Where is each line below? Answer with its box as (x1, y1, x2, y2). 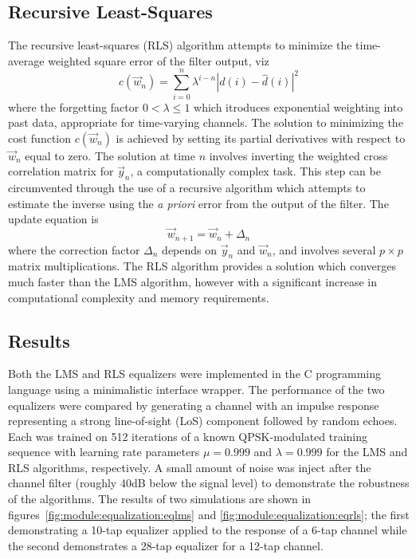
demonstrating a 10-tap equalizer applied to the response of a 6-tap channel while (8, 522, 407, 538)
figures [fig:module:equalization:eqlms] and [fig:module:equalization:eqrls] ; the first (8, 506, 410, 522)
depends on (162, 241, 218, 258)
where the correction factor (8, 241, 140, 258)
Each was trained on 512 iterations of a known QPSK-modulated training (8, 427, 368, 444)
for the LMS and (326, 443, 408, 460)
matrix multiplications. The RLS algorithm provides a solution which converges (8, 258, 396, 274)
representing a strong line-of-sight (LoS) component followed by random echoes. (8, 412, 398, 429)
